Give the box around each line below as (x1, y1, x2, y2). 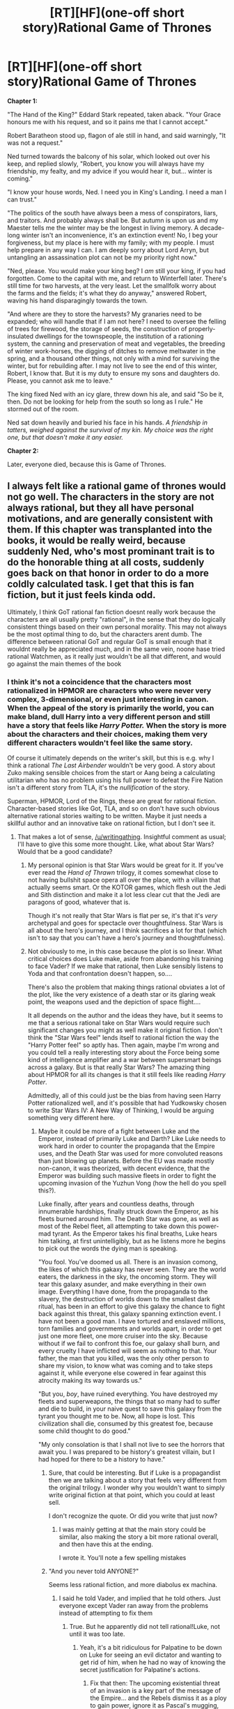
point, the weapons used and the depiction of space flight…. (27, 998, 201, 1006)
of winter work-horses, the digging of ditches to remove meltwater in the (7, 346, 216, 355)
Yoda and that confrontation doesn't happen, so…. (27, 970, 173, 978)
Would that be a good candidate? (17, 848, 113, 856)
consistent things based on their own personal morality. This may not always (7, 622, 227, 631)
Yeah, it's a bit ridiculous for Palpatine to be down (79, 1643, 222, 1652)
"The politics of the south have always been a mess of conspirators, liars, (7, 208, 218, 217)
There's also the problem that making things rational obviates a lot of (27, 983, 225, 991)
